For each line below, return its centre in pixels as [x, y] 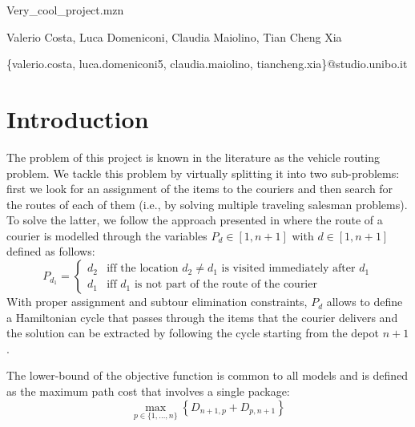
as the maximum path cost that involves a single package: [148, 391]
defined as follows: [51, 251]
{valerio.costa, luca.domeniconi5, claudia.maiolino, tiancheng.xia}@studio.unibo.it [207, 64]
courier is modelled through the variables [107, 235]
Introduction [78, 118]
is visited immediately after [288, 269]
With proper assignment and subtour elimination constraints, [157, 302]
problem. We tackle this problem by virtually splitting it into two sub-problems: [203, 173]
